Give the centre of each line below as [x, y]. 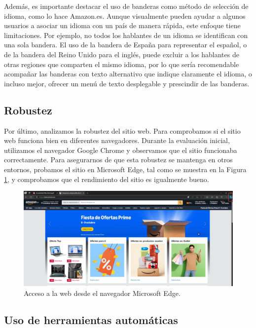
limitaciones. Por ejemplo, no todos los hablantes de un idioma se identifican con [126, 35]
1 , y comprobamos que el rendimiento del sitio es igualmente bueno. [107, 179]
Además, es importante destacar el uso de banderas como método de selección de [126, 6]
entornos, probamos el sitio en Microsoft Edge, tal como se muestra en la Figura [125, 169]
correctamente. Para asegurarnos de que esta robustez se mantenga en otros [118, 160]
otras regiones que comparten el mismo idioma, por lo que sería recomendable [122, 64]
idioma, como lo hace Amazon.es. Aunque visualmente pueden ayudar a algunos [125, 16]
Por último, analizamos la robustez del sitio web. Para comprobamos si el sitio [122, 130]
